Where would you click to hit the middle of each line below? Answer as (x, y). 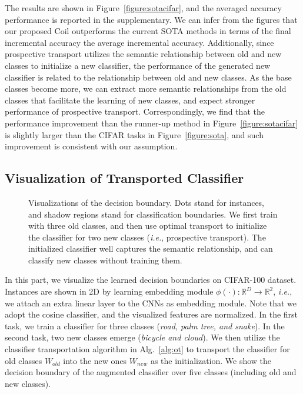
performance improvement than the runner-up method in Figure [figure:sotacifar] (151, 123)
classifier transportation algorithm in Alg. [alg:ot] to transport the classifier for (147, 349)
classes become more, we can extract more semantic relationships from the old (146, 89)
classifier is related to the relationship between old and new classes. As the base (148, 77)
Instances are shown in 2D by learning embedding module (109, 291)
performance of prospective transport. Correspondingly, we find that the (135, 111)
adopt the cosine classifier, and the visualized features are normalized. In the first (151, 314)
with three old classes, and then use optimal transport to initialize (148, 226)
